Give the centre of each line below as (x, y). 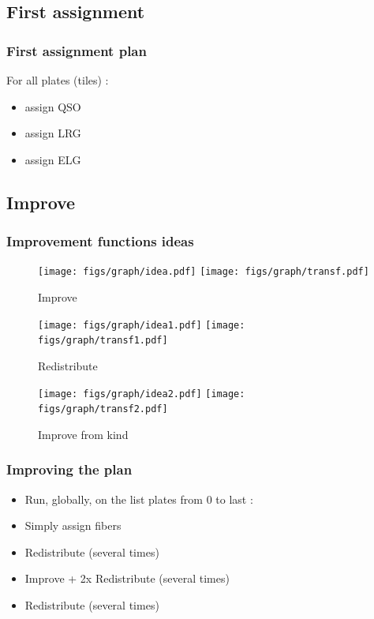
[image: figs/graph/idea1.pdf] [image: (142, 325)
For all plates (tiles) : (58, 80)
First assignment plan (77, 50)
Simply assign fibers (73, 525)
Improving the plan (69, 469)
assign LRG (53, 133)
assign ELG (53, 159)
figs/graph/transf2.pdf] (103, 409)
